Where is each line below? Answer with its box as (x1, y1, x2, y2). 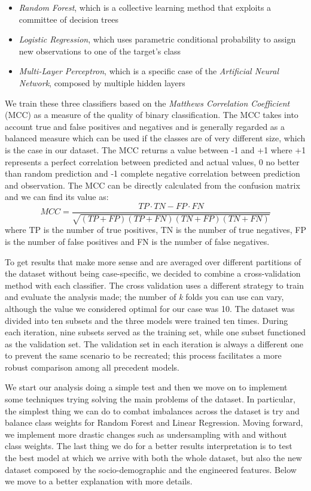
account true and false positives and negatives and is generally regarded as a (5, 120, 285, 132)
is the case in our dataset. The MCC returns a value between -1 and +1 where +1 (5, 143, 306, 156)
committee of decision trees (19, 13, 119, 25)
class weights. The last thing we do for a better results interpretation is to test (5, 440, 292, 452)
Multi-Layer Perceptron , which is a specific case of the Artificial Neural (19, 65, 279, 77)
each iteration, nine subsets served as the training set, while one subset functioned (5, 326, 306, 338)
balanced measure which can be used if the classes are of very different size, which (5, 132, 306, 144)
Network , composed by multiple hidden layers (19, 76, 185, 89)
